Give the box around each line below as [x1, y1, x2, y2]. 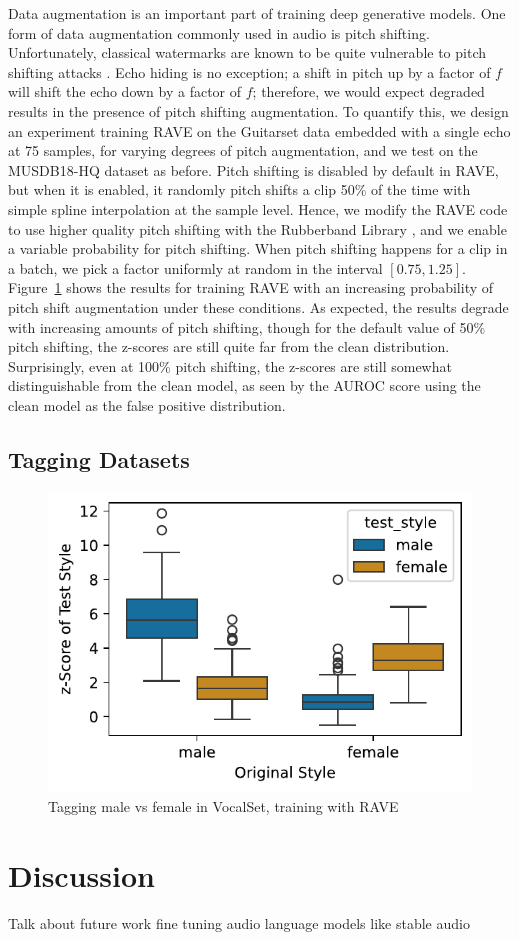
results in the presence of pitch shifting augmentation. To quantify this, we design [8, 100, 509, 121]
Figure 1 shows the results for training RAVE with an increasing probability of [8, 277, 494, 298]
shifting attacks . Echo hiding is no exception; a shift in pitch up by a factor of [8, 61, 491, 82]
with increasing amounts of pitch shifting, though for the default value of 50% [8, 316, 486, 337]
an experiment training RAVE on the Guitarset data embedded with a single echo [8, 120, 511, 141]
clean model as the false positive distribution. [8, 394, 286, 415]
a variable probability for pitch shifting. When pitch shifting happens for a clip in [8, 238, 508, 259]
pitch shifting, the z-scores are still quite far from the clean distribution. [8, 336, 450, 357]
